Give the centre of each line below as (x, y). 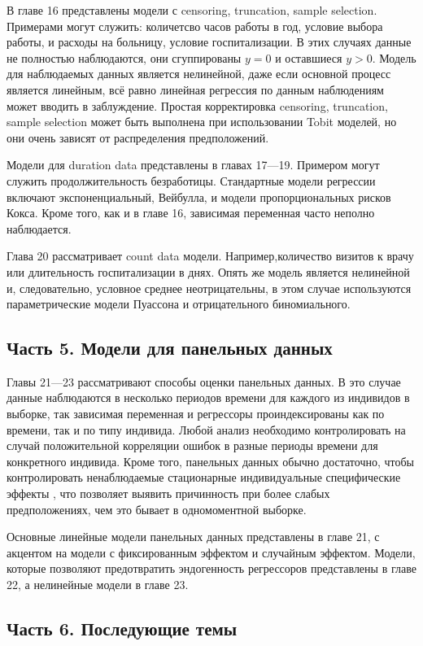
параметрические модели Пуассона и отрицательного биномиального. (179, 304)
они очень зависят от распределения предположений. (138, 137)
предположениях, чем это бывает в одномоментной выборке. (157, 509)
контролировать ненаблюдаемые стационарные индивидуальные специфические (204, 477)
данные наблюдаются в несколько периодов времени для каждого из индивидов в (208, 397)
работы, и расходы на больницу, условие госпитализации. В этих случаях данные (209, 42)
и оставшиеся (309, 57)
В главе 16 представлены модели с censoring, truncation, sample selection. (192, 10)
